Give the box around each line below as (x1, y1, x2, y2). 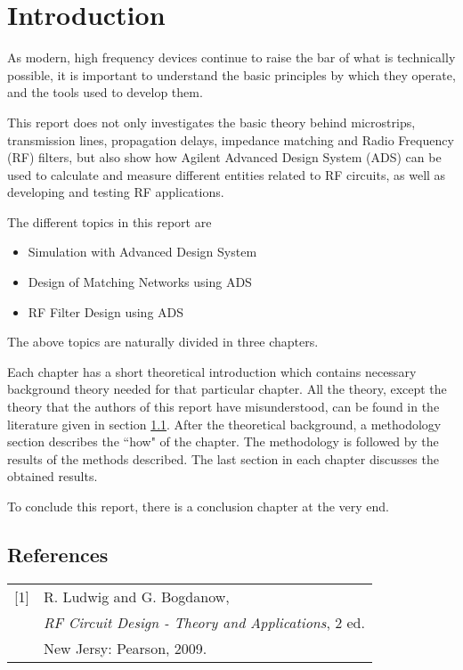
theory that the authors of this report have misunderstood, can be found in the (7, 397, 440, 416)
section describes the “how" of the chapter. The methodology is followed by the (7, 432, 439, 451)
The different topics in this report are (7, 212, 212, 231)
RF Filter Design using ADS (28, 302, 184, 321)
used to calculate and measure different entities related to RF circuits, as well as (7, 165, 446, 184)
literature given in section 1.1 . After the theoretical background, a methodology (7, 414, 442, 433)
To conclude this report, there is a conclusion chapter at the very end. (7, 497, 389, 515)
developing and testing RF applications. (7, 183, 224, 201)
